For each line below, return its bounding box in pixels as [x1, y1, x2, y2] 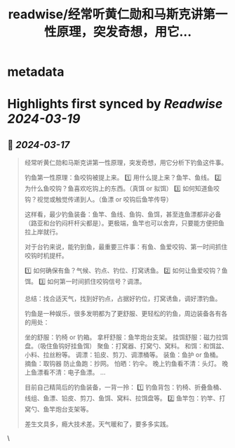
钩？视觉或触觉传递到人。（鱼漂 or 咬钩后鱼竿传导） [24, 195, 173, 204]
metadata [7, 64, 65, 80]
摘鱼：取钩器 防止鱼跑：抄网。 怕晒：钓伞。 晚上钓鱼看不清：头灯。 [24, 360, 221, 368]
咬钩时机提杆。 [24, 251, 68, 260]
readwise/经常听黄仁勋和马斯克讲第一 [8, 6, 228, 22]
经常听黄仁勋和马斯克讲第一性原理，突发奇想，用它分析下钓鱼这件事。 [24, 159, 228, 167]
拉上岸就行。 [24, 228, 62, 236]
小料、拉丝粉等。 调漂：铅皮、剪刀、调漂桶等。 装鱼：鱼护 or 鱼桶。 [24, 350, 222, 359]
